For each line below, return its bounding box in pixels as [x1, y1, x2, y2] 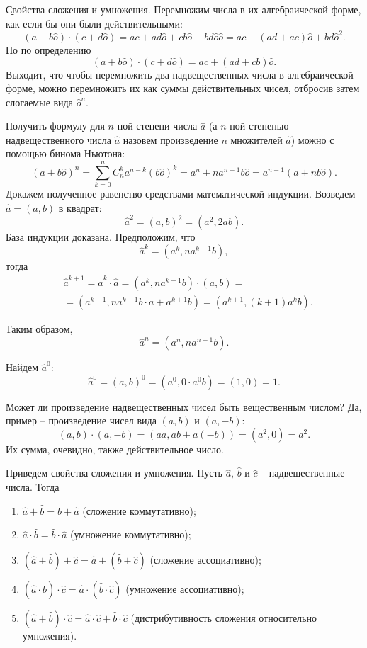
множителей [230, 132, 283, 147]
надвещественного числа [6, 132, 111, 147]
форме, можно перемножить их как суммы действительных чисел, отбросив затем [6, 81, 360, 96]
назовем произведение [123, 132, 218, 147]
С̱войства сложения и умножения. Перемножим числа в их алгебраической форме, [6, 2, 361, 16]
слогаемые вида [6, 94, 73, 109]
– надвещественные [261, 465, 345, 480]
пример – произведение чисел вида [6, 413, 157, 428]
